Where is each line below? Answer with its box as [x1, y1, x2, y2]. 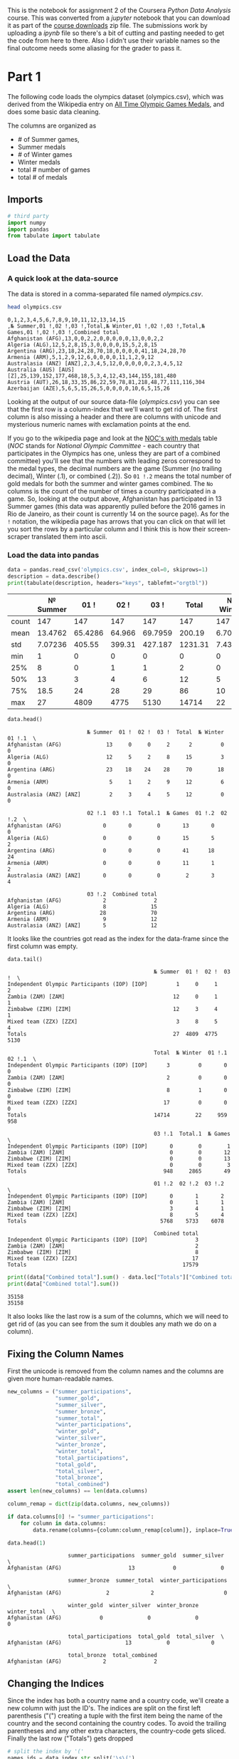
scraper [7, 532, 31, 541]
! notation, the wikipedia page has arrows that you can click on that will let [7, 517, 225, 526]
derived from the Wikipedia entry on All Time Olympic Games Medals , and [7, 100, 225, 108]
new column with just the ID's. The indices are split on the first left [7, 1704, 201, 1713]
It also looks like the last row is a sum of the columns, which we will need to [7, 1312, 229, 1321]
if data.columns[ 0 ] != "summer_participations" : [7, 1513, 154, 1520]
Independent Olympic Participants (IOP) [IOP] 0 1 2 [7, 1193, 224, 1200]
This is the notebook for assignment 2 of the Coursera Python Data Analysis [7, 6, 231, 14]
